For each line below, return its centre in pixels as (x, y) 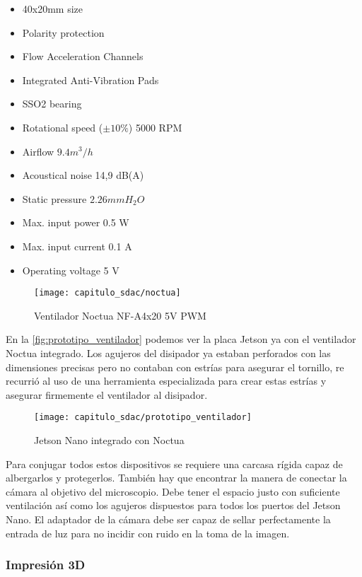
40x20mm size (53, 8)
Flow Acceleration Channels (83, 56)
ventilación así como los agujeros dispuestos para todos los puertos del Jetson (173, 505)
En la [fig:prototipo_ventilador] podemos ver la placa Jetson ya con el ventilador (181, 339)
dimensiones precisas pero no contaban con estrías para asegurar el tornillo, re (175, 367)
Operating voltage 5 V (71, 270)
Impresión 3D (46, 565)
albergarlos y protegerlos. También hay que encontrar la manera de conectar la (176, 478)
